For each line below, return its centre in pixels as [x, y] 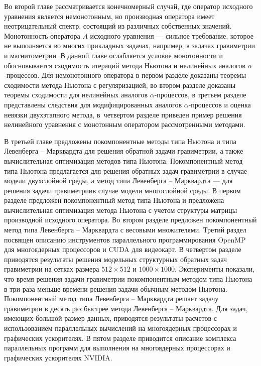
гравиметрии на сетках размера [52, 269]
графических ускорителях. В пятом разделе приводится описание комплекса [120, 338]
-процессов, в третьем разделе [200, 95]
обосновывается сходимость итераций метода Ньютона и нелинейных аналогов [125, 65]
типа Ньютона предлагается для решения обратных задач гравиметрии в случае [126, 170]
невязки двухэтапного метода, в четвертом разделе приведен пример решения [123, 114]
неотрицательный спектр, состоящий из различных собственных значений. [118, 26]
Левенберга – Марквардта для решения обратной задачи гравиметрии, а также [124, 151]
